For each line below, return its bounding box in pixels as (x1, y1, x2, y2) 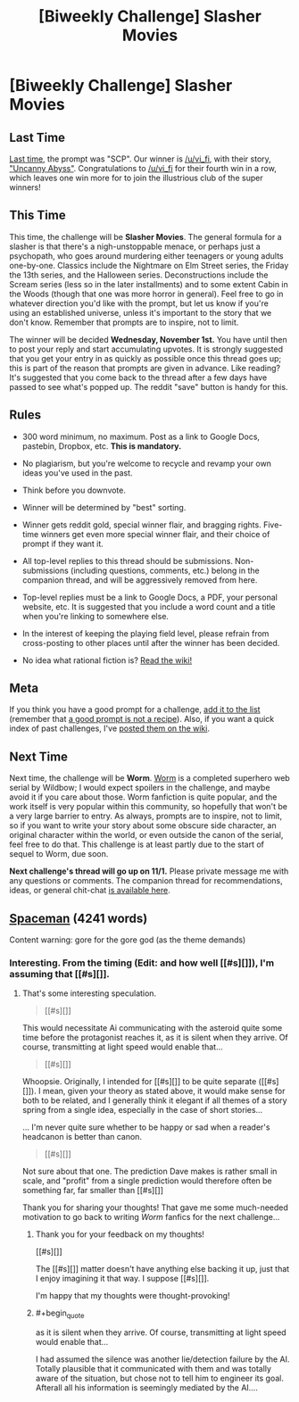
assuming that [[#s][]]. (9, 967, 110, 980)
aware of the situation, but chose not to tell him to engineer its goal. (35, 1373, 284, 1384)
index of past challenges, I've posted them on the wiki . (9, 723, 210, 734)
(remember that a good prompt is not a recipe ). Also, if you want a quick (9, 714, 275, 725)
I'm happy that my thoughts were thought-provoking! (35, 1290, 230, 1301)
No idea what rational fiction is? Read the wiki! (21, 654, 193, 666)
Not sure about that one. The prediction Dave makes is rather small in (21, 1166, 278, 1177)
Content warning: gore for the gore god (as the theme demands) (9, 934, 246, 945)
